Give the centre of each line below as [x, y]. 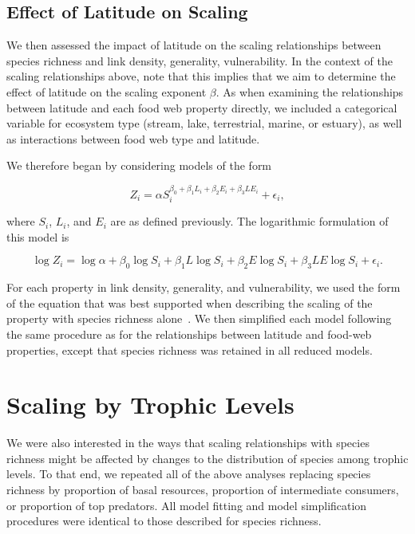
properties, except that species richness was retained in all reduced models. [190, 349]
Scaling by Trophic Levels [150, 404]
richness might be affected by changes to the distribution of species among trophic [207, 458]
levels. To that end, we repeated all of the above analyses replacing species [189, 474]
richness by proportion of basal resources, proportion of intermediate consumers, [203, 489]
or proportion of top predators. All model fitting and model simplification [187, 505]
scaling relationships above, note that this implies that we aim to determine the [201, 76]
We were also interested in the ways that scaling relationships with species [188, 443]
